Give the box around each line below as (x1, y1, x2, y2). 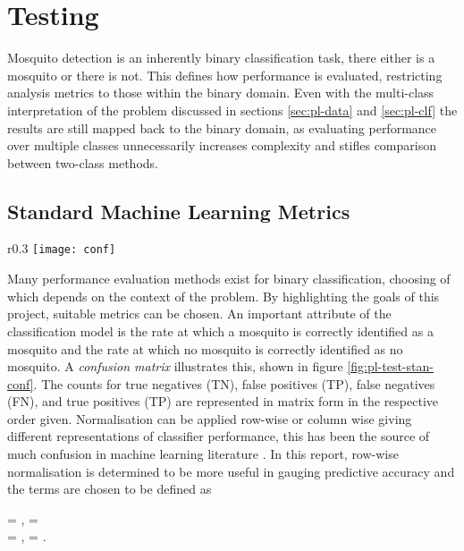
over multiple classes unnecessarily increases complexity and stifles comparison (7, 136, 436, 155)
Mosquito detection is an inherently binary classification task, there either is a (7, 48, 435, 67)
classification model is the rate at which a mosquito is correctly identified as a (7, 321, 434, 340)
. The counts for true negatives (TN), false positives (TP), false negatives (33, 374, 435, 393)
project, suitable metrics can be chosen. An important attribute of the (7, 304, 392, 323)
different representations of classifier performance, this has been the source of (7, 427, 430, 445)
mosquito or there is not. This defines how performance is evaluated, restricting (7, 65, 443, 84)
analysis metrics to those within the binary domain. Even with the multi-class (7, 83, 434, 102)
